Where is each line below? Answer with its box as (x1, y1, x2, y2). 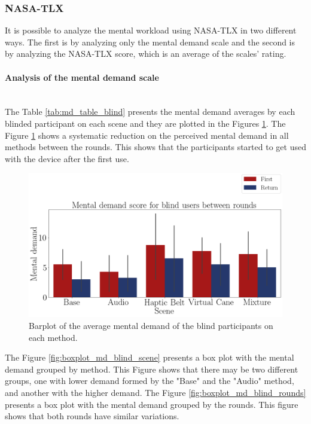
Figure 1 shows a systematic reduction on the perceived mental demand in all (5, 129, 289, 141)
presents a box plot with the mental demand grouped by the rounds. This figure (5, 398, 298, 410)
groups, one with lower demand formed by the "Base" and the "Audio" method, (5, 374, 294, 387)
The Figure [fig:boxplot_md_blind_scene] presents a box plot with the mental (5, 351, 294, 364)
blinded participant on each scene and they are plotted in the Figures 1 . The (5, 117, 286, 129)
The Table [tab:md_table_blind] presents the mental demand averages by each (5, 105, 295, 118)
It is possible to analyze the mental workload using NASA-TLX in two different (5, 24, 297, 36)
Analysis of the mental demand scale (5, 71, 159, 83)
